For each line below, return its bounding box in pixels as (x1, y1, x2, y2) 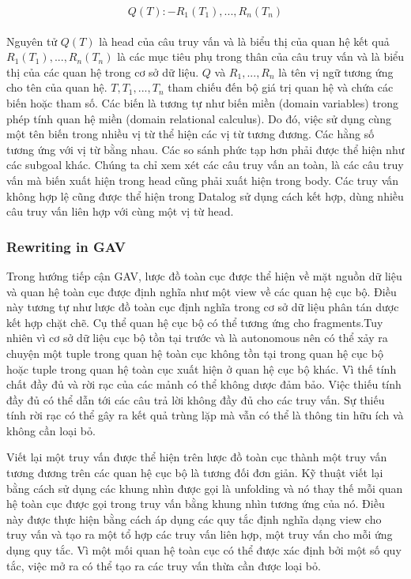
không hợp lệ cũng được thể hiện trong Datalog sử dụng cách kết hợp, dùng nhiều (6, 187, 404, 204)
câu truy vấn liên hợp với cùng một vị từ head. (6, 203, 234, 220)
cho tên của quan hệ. (6, 79, 107, 96)
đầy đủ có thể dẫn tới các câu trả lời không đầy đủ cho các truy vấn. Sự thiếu (6, 391, 385, 408)
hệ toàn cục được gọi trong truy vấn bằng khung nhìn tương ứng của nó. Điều (6, 495, 385, 512)
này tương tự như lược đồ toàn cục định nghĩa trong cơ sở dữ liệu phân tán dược (6, 299, 399, 315)
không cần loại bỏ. (6, 422, 96, 438)
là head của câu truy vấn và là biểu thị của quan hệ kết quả (99, 32, 390, 49)
